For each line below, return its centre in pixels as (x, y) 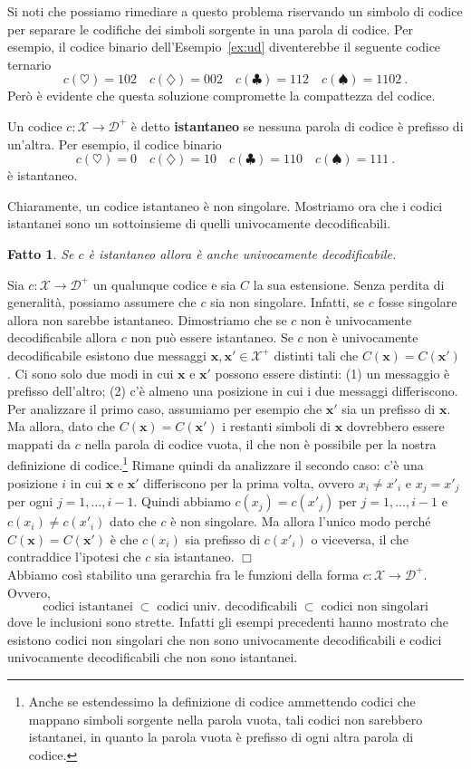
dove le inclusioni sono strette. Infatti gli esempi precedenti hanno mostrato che (228, 622)
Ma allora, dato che (62, 426)
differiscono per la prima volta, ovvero (249, 482)
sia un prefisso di (389, 408)
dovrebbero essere (395, 426)
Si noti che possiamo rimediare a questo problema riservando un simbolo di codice (235, 11)
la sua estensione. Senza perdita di (349, 284)
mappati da (39, 443)
